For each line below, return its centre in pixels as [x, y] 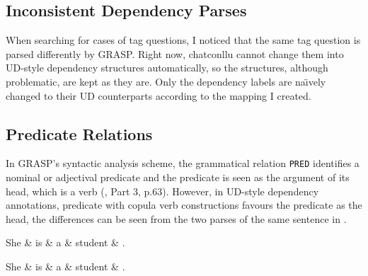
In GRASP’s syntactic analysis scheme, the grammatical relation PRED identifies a [183, 163]
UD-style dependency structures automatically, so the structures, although [167, 68]
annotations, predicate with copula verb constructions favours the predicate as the [184, 205]
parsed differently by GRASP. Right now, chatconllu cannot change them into [175, 53]
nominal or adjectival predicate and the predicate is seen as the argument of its [178, 177]
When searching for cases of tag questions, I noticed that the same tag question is [183, 40]
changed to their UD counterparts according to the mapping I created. [159, 95]
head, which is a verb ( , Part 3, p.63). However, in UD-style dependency [162, 191]
